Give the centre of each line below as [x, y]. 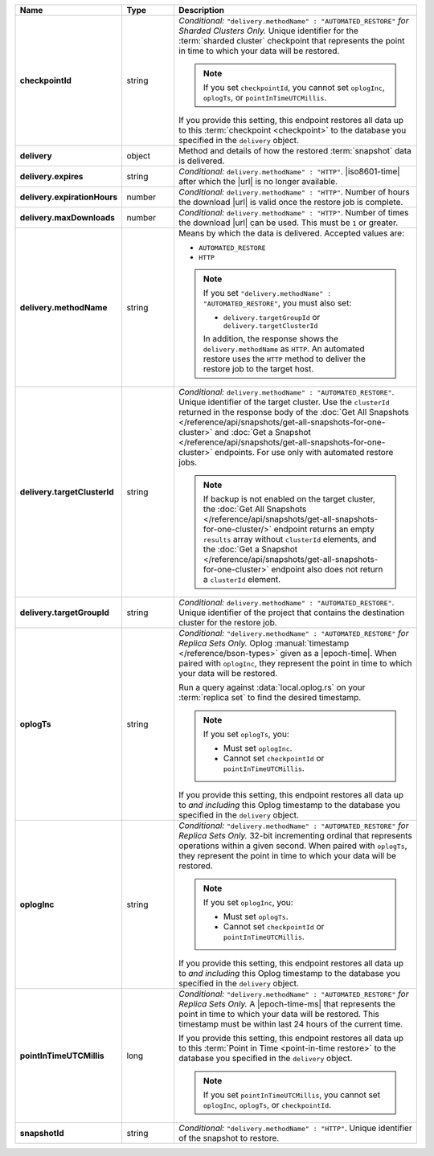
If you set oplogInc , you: [248, 902]
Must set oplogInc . [258, 748]
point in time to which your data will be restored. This [278, 1014]
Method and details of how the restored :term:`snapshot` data [295, 151]
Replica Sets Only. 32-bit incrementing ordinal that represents [295, 836]
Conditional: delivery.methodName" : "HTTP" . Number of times [293, 213]
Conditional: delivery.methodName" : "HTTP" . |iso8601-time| [289, 171]
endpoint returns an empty [324, 529]
